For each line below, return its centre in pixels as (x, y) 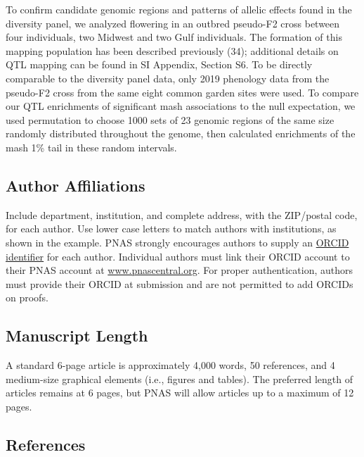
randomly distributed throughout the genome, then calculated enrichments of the (181, 133)
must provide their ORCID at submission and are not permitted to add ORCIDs (180, 283)
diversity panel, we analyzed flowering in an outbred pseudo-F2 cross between (173, 23)
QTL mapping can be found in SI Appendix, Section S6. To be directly (159, 64)
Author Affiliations (76, 185)
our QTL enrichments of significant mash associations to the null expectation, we (181, 106)
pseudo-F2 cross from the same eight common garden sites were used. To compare (182, 92)
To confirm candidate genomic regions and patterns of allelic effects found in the (179, 9)
